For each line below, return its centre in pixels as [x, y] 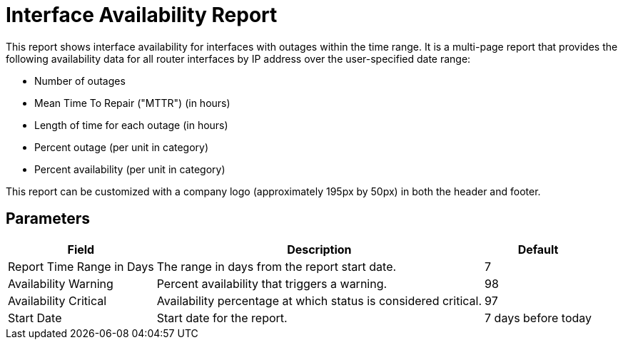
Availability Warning [61, 283]
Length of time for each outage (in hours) [131, 125]
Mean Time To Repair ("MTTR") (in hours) [132, 103]
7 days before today [538, 318]
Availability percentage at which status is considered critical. [319, 300]
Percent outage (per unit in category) [122, 147]
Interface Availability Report [142, 15]
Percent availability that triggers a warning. [272, 283]
